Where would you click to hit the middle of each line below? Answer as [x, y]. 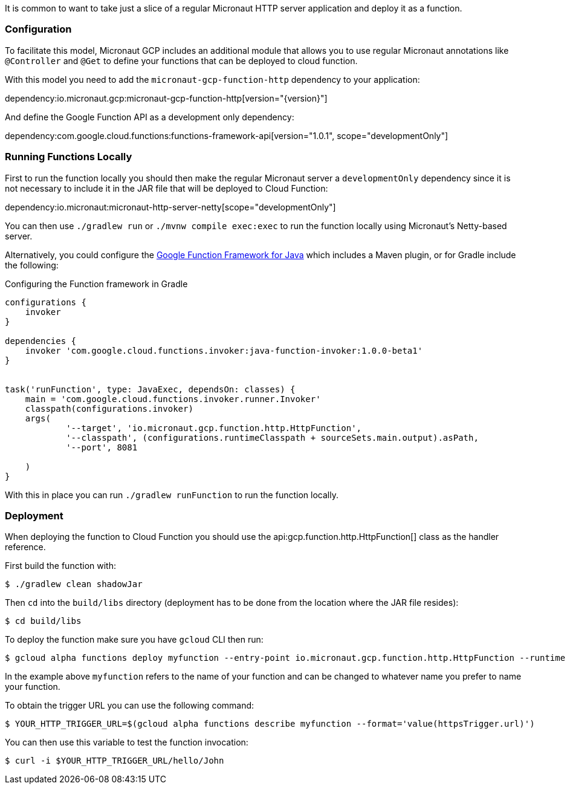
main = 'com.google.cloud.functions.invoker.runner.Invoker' [173, 399]
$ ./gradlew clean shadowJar [74, 584]
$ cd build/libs [43, 621]
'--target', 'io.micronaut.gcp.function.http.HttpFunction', [214, 428]
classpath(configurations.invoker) [109, 408]
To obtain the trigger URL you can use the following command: [130, 706]
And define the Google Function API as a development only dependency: [150, 117]
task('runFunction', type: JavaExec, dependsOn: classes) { [150, 389]
